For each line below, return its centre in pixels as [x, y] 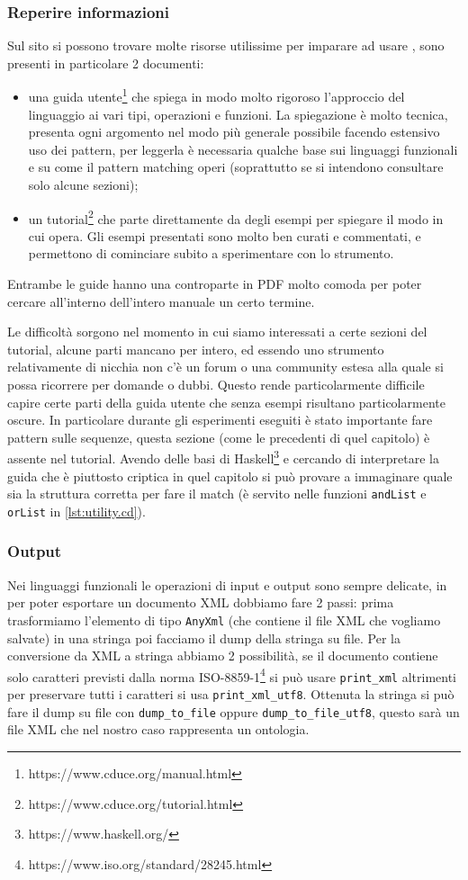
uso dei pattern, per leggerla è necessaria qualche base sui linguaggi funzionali [243, 149]
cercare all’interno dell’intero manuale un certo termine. [161, 301]
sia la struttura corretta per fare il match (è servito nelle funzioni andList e [217, 494]
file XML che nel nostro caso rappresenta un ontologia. [158, 729]
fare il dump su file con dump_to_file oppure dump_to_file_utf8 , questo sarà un [234, 711]
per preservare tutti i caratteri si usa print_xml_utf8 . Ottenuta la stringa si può [231, 694]
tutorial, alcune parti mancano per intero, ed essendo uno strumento [196, 349]
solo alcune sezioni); [83, 185]
